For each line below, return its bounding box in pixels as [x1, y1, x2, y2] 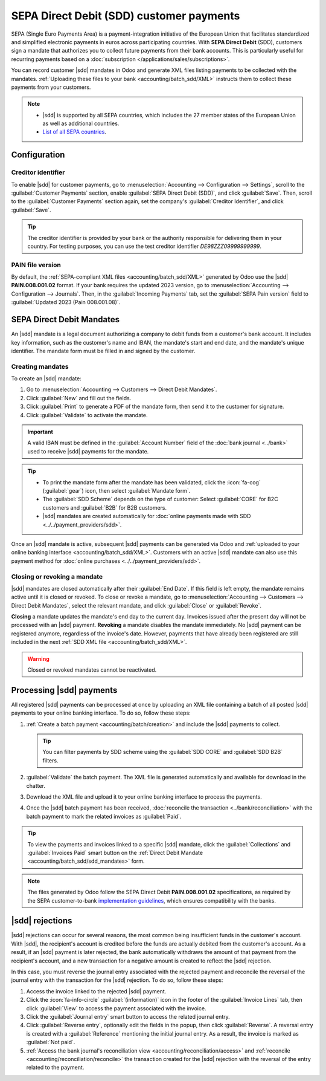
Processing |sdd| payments [11, 685, 118, 695]
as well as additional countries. [42, 120, 120, 127]
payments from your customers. [11, 83, 91, 91]
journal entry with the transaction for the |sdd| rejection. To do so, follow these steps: [11, 976, 223, 984]
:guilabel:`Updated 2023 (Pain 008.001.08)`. [11, 299, 121, 306]
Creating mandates [11, 362, 69, 371]
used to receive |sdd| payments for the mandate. [27, 447, 149, 455]
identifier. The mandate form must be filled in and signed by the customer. [11, 347, 196, 354]
